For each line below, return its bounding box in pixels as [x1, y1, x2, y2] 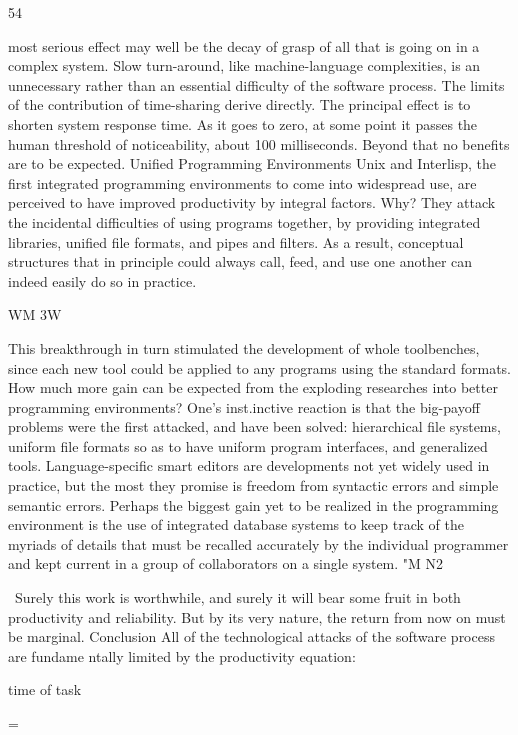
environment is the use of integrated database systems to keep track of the [8, 514, 464, 535]
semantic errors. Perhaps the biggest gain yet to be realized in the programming [8, 494, 499, 515]
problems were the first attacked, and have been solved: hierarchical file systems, [8, 416, 501, 437]
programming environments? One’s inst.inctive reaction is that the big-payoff [8, 396, 480, 417]
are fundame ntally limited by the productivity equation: [8, 645, 356, 666]
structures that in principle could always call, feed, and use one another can [8, 251, 473, 272]
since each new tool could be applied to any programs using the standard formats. [8, 357, 511, 378]
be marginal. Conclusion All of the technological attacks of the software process [8, 626, 495, 647]
